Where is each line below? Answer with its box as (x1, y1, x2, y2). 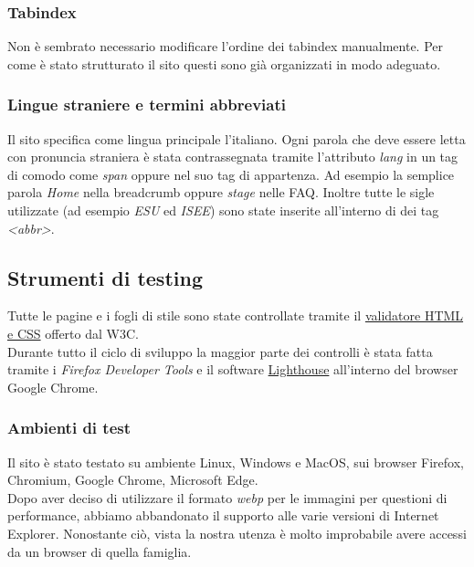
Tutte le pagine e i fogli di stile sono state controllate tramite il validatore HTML (7, 306, 464, 325)
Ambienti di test (7, 416, 131, 439)
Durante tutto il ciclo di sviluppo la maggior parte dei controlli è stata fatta (7, 341, 433, 361)
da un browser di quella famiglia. (7, 541, 192, 561)
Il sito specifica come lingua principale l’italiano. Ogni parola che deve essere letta (7, 129, 466, 148)
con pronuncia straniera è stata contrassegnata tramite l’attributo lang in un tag (7, 147, 458, 166)
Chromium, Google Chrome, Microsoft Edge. (7, 470, 258, 489)
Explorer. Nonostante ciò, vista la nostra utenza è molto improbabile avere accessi (7, 523, 467, 542)
